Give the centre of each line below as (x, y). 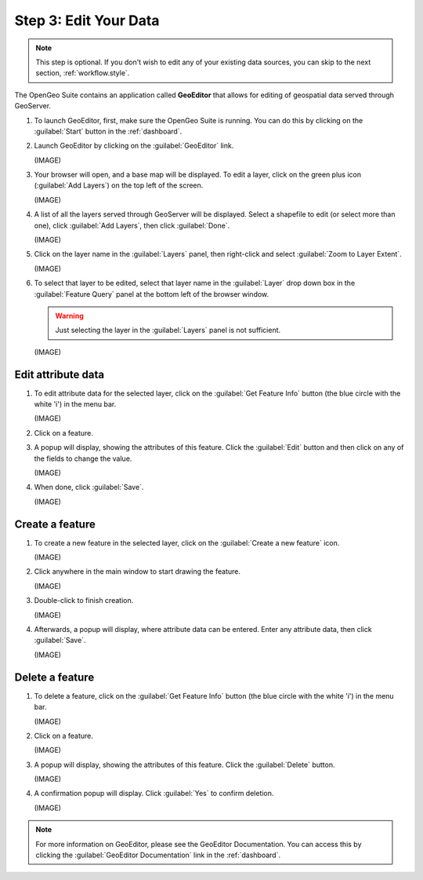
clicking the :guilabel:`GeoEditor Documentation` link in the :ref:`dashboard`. (158, 855)
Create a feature (55, 524)
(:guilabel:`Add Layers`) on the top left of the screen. (119, 185)
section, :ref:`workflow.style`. (83, 73)
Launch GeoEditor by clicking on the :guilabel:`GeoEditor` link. (134, 146)
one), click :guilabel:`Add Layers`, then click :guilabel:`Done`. (132, 225)
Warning (69, 316)
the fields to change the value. (83, 458)
